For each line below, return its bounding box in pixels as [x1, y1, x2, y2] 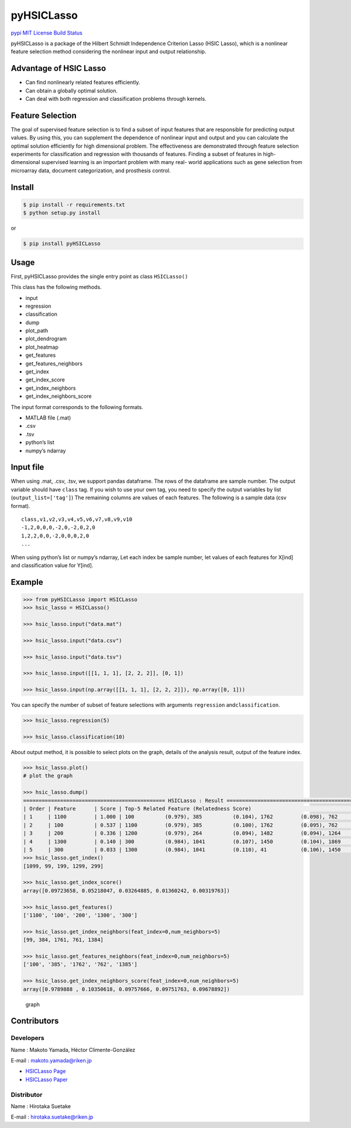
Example [11, 577, 43, 587]
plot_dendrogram [25, 335, 67, 342]
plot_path [25, 327, 49, 334]
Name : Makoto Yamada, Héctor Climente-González [11, 1046, 136, 1053]
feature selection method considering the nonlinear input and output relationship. [11, 48, 207, 55]
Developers [11, 1034, 44, 1042]
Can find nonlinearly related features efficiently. [25, 79, 140, 86]
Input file [11, 462, 44, 472]
